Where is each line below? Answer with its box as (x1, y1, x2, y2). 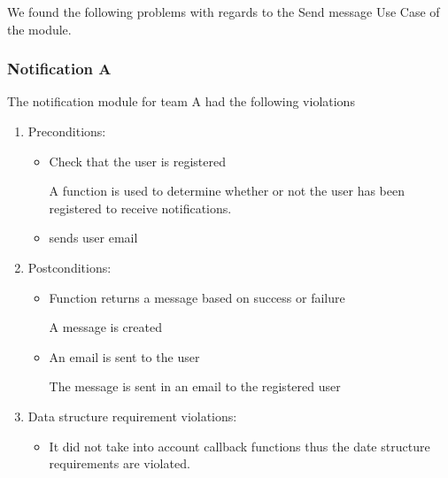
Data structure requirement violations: (27, 406, 237, 425)
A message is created (49, 318, 162, 336)
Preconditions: (27, 122, 106, 140)
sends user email (49, 228, 138, 247)
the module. (7, 19, 72, 38)
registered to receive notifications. (49, 198, 232, 217)
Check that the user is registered (49, 151, 227, 170)
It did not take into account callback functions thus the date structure (49, 436, 430, 455)
